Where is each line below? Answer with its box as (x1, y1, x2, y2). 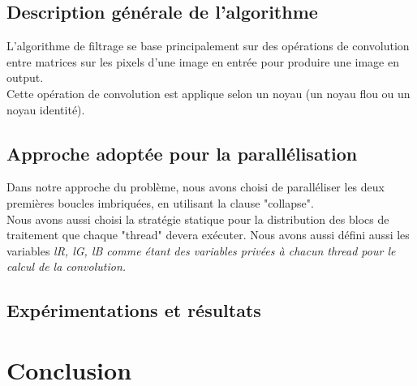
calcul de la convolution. (6, 258, 127, 275)
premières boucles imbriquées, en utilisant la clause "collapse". (6, 194, 314, 211)
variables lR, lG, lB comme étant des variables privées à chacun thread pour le (6, 242, 396, 259)
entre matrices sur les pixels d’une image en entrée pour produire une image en (6, 53, 399, 70)
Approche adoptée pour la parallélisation (6, 140, 358, 165)
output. (6, 69, 44, 86)
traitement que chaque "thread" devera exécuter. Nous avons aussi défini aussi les (6, 226, 410, 243)
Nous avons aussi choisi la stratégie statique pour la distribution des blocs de (6, 210, 389, 227)
